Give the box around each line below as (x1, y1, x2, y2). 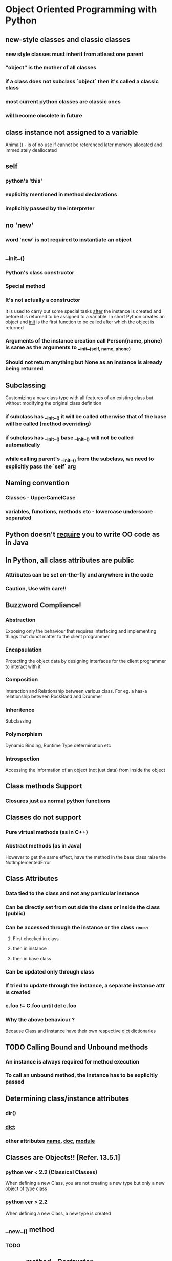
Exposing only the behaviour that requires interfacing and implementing (5, 628, 157, 634)
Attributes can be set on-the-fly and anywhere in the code (5, 571, 154, 578)
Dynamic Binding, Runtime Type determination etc (5, 742, 111, 749)
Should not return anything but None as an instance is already (5, 358, 163, 366)
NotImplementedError (5, 859, 51, 866)
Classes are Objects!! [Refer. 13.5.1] (5, 1153, 121, 1162)
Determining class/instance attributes (5, 1094, 130, 1103)
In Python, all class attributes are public (5, 555, 134, 564)
